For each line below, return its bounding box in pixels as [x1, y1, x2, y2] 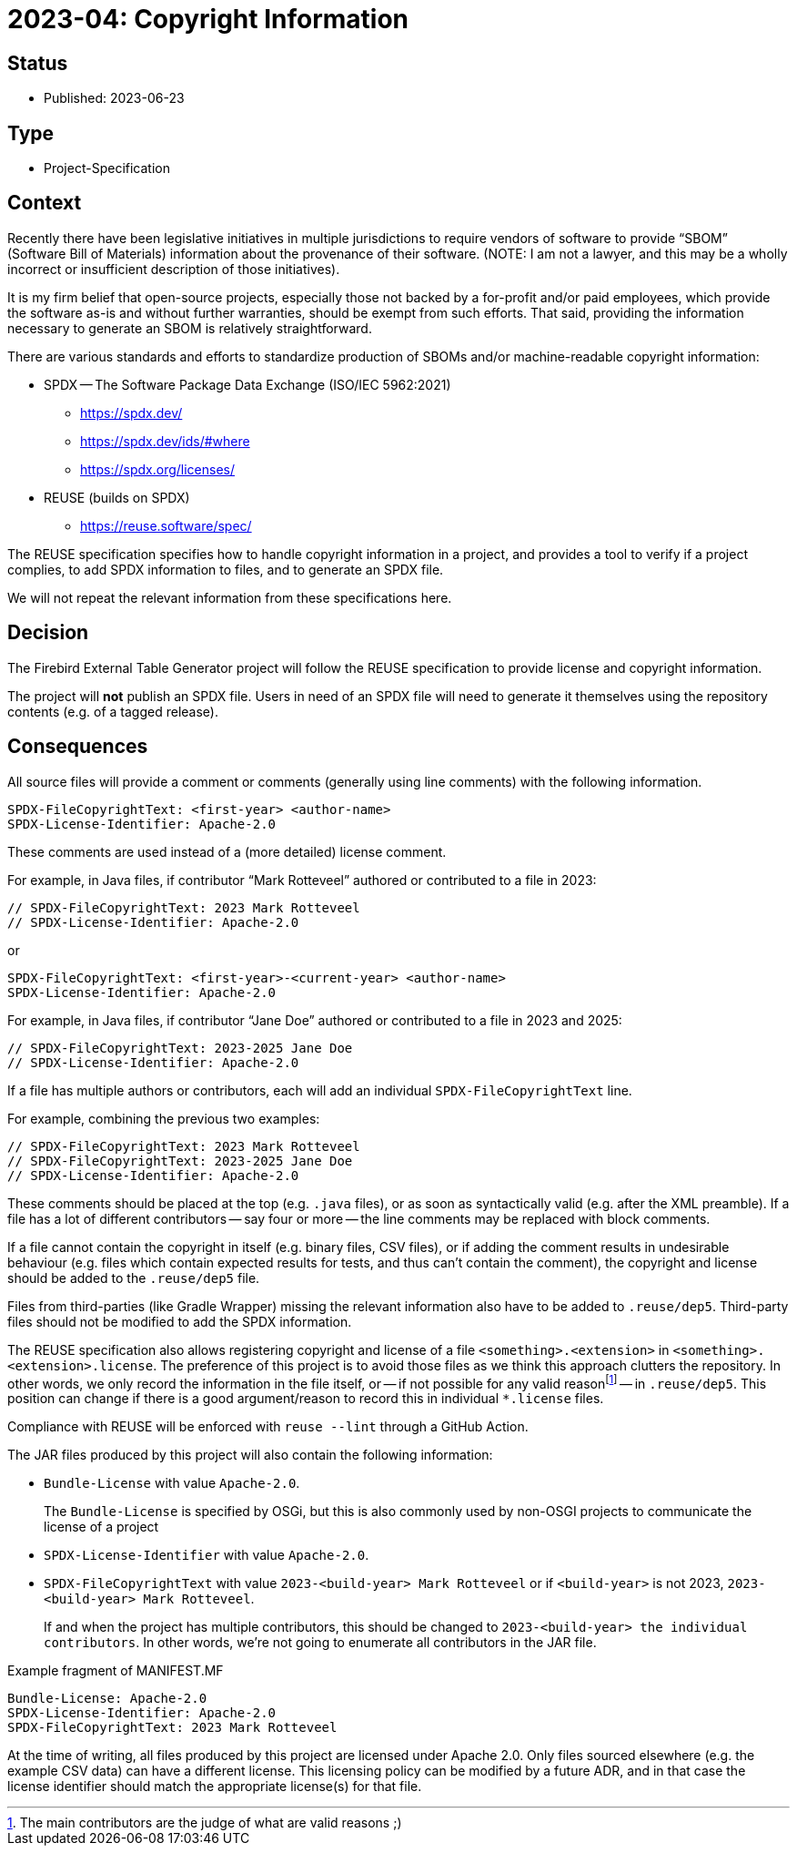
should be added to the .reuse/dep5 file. [7, 1269, 260, 1286]
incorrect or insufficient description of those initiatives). [7, 260, 340, 277]
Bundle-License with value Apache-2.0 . [44, 1475, 300, 1492]
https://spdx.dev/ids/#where [80, 433, 250, 449]
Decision [7, 621, 89, 645]
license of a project [44, 1519, 159, 1535]
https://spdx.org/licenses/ [80, 461, 235, 477]
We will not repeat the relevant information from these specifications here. [7, 589, 452, 606]
